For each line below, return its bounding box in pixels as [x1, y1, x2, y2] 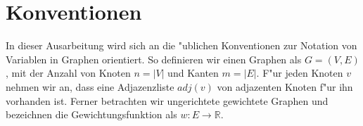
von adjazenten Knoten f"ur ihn [217, 79, 353, 94]
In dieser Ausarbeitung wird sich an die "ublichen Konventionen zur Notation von [6, 38, 357, 53]
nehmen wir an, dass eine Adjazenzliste [6, 79, 174, 94]
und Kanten [167, 65, 219, 80]
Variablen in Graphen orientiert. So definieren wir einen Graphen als [6, 51, 302, 66]
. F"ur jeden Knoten [256, 65, 343, 80]
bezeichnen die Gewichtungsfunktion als [6, 107, 177, 122]
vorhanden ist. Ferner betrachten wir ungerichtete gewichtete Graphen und [6, 93, 329, 108]
